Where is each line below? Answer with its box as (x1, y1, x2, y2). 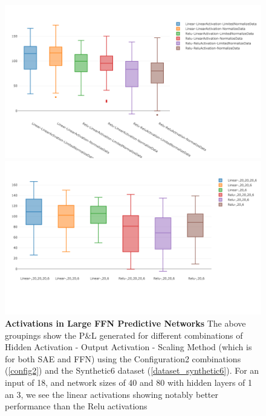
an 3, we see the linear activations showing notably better (5, 388, 219, 400)
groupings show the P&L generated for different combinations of (5, 328, 243, 341)
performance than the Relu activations (5, 400, 148, 412)
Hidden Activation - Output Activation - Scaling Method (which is (5, 341, 252, 353)
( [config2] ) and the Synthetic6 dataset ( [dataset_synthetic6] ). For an (5, 364, 259, 377)
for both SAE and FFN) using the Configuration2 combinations (5, 352, 241, 365)
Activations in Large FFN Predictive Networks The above (5, 316, 246, 329)
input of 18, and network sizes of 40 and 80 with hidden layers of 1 (5, 376, 253, 388)
